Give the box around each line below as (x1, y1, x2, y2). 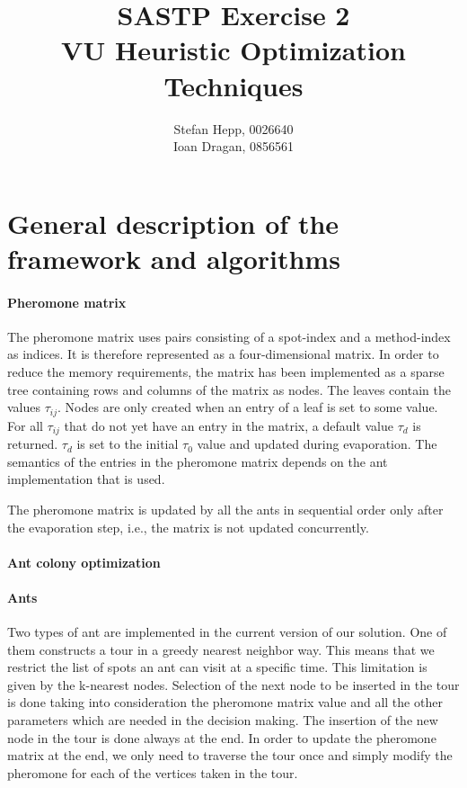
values (7, 398, 41, 416)
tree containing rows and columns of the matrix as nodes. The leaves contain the (7, 380, 451, 398)
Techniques (163, 67, 304, 103)
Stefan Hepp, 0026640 (173, 119, 294, 138)
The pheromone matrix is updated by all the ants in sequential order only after (7, 499, 444, 518)
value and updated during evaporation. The (197, 434, 437, 453)
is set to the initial (76, 434, 179, 453)
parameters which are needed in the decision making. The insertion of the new (7, 711, 438, 730)
